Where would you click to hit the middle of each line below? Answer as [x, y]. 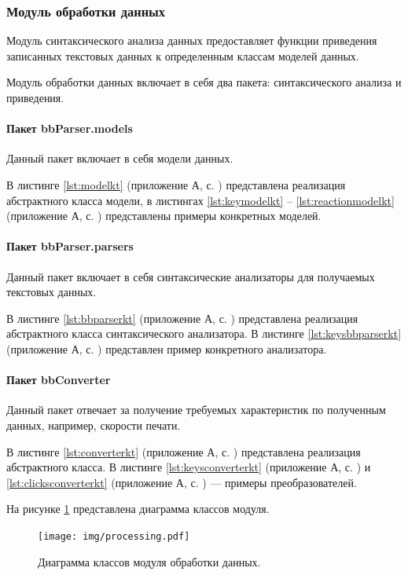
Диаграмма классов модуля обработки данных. [149, 561]
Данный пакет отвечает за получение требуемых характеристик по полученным [196, 410]
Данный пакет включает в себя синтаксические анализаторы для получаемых [191, 276]
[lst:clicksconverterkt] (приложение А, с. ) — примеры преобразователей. [182, 482]
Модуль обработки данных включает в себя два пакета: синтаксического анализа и [204, 82]
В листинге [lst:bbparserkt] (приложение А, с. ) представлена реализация [182, 318]
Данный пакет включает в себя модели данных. [120, 158]
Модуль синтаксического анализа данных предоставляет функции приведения [192, 40]
